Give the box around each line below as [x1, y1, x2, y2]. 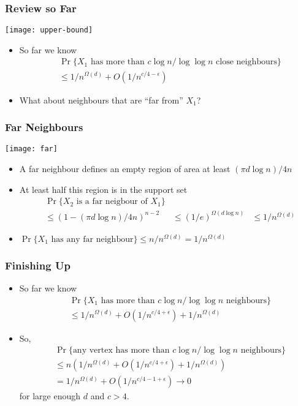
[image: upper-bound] [5, 26, 93, 35]
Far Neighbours [5, 119, 83, 135]
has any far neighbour [51, 235, 134, 244]
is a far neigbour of [76, 197, 148, 206]
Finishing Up [5, 257, 71, 273]
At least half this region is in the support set [19, 182, 188, 195]
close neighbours [216, 58, 277, 67]
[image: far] [5, 145, 58, 154]
